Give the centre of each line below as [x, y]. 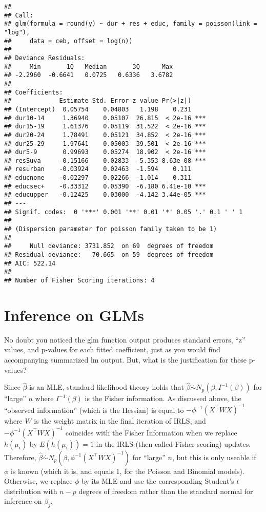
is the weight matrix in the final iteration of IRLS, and [120, 421]
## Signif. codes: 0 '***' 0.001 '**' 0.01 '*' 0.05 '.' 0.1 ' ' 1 [124, 212]
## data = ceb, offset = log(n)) [68, 41]
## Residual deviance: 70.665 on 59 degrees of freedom [109, 255]
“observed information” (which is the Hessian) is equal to [94, 410]
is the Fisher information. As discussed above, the [163, 398]
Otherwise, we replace [38, 481]
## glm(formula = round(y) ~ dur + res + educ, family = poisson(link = [131, 24]
